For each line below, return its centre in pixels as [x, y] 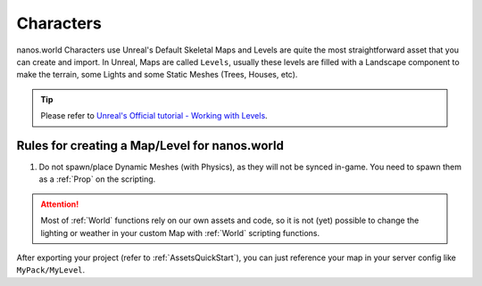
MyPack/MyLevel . [51, 270]
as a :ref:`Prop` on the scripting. [97, 179]
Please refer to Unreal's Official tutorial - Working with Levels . [154, 116]
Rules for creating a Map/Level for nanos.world [150, 146]
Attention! [60, 204]
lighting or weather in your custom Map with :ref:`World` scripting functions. [180, 233]
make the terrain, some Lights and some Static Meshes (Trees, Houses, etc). [157, 75]
